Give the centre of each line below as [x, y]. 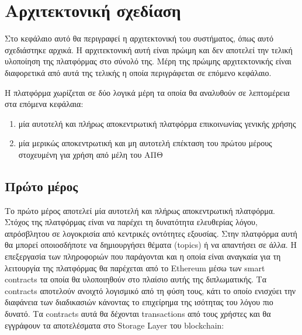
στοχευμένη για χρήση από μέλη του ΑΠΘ [91, 154]
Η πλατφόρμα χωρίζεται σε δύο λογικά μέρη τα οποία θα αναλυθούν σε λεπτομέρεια [147, 92]
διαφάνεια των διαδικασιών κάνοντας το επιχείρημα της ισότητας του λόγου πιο [139, 302]
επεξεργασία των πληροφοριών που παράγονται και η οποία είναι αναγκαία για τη [143, 256]
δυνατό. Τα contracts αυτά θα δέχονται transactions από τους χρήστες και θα [138, 314]
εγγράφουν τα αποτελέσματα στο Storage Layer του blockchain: [114, 325]
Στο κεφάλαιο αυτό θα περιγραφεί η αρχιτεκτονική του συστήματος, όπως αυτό [139, 38]
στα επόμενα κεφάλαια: [44, 104]
